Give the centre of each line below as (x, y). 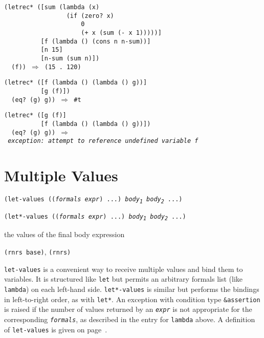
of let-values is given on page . (56, 329)
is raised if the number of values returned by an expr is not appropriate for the (128, 309)
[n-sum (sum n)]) (70, 58)
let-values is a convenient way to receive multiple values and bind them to (124, 269)
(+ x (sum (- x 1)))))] (121, 33)
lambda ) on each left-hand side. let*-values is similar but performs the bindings (132, 289)
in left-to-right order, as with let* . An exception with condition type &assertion (132, 299)
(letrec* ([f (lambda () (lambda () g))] (76, 83)
